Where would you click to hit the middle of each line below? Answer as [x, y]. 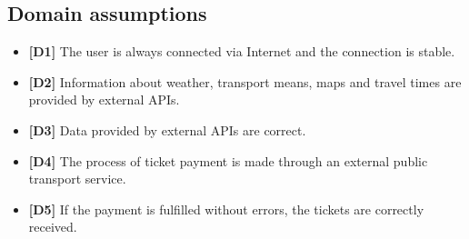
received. [53, 227]
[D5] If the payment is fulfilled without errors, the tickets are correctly [226, 209]
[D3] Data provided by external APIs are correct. [167, 129]
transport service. [77, 179]
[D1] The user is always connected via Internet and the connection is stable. [242, 51]
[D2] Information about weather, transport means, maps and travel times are [245, 81]
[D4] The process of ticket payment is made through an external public [228, 160]
